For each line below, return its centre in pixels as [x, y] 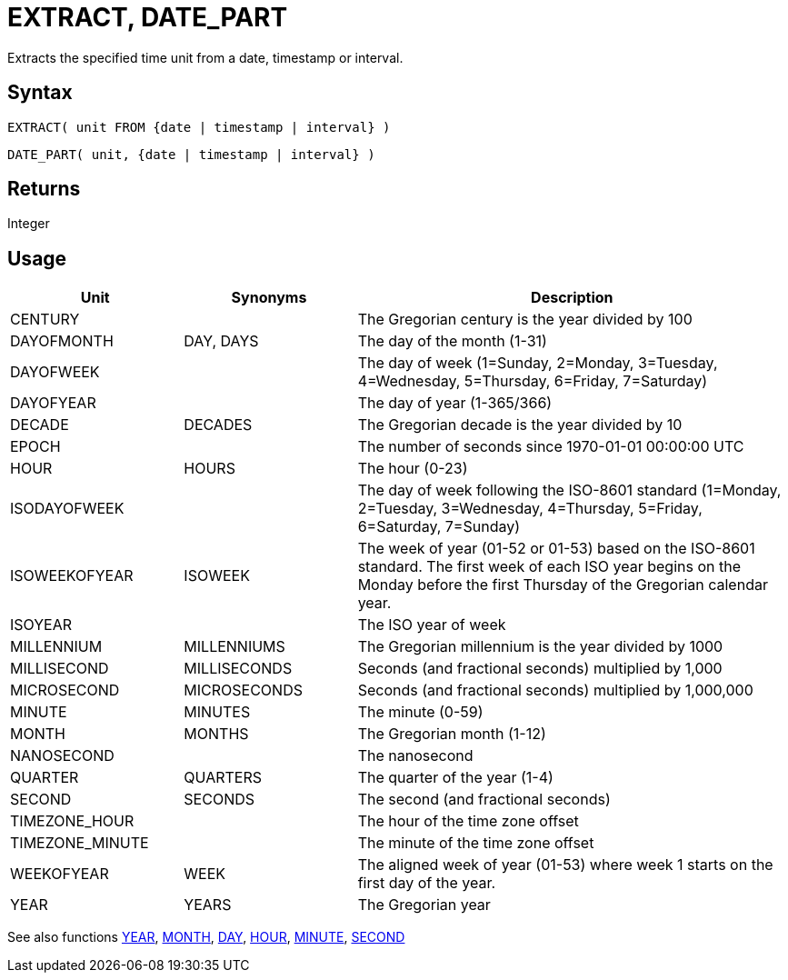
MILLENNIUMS [234, 647]
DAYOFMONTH [62, 341]
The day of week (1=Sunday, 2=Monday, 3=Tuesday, [538, 363]
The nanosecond [415, 756]
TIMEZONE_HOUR [72, 821]
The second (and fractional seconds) [484, 800]
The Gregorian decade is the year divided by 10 [520, 425]
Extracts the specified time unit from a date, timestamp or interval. [205, 57]
